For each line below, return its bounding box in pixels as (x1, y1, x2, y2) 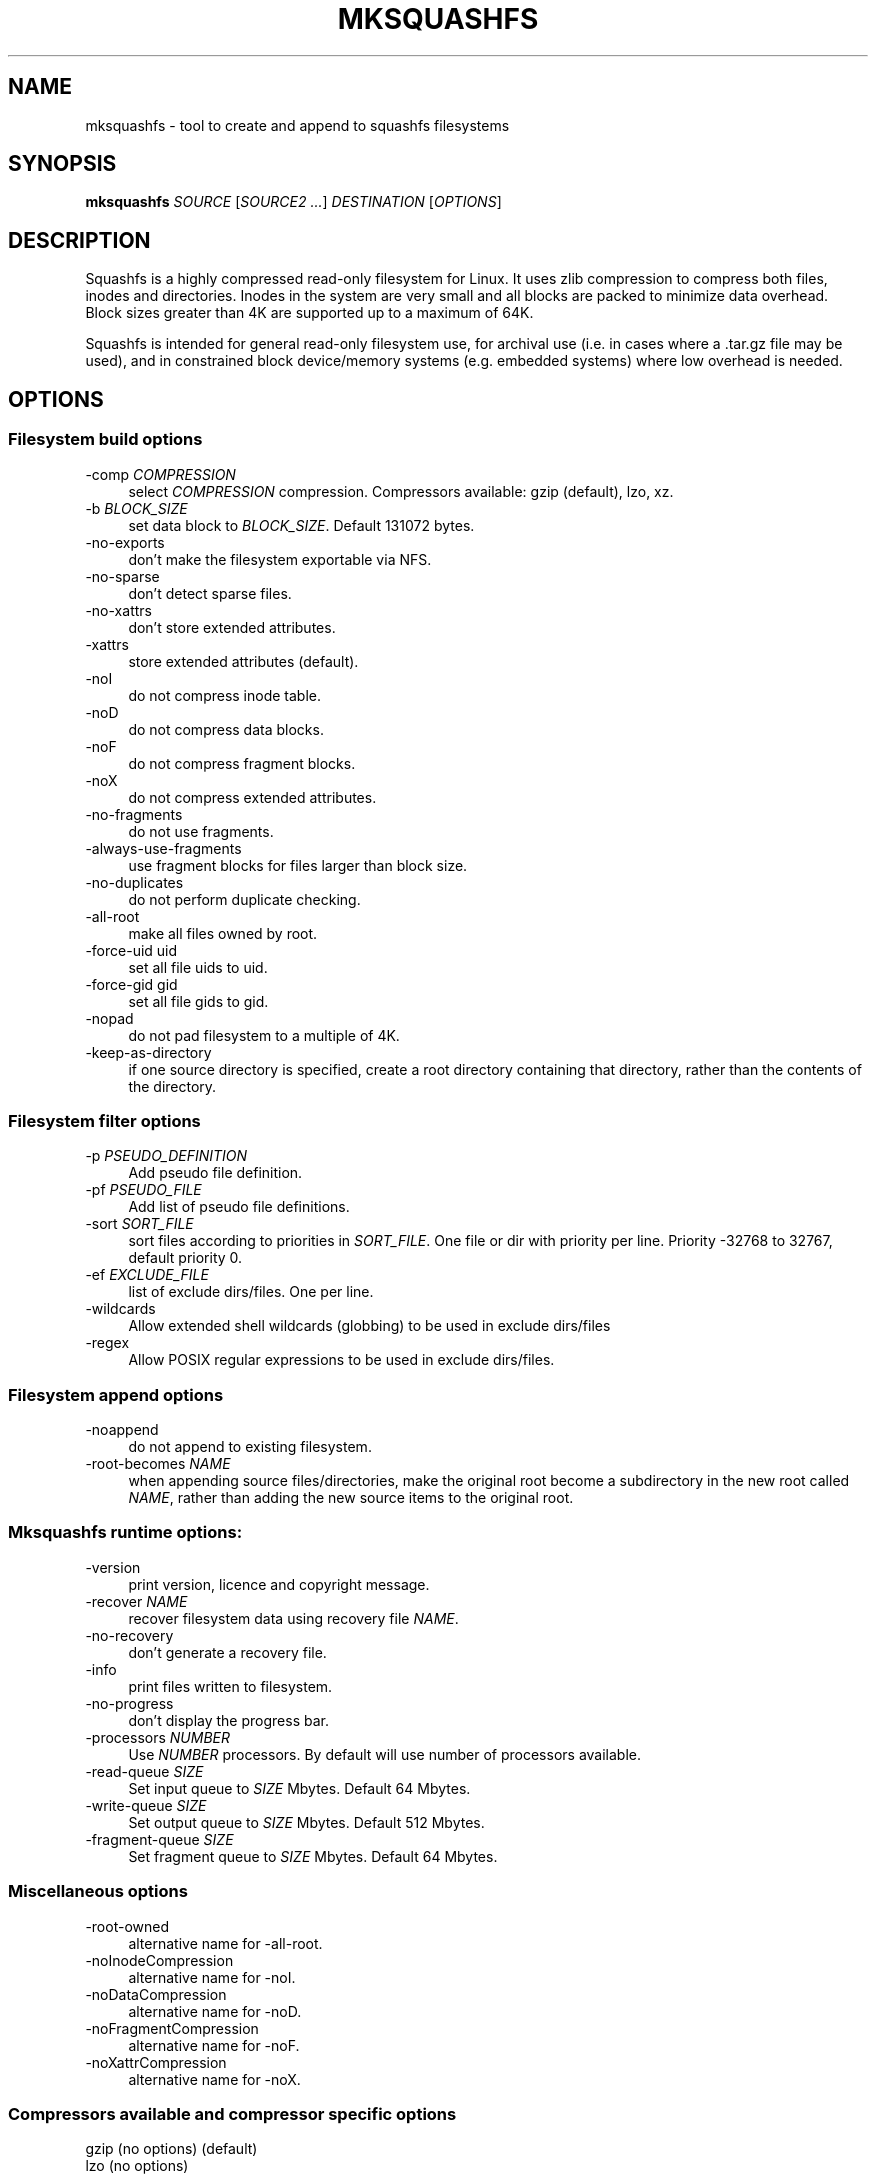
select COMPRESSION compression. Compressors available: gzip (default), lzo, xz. (128, 482, 674, 500)
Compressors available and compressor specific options (8, 2103, 457, 2124)
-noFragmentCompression (85, 2019, 259, 2037)
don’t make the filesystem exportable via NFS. (128, 550, 432, 568)
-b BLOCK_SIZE (85, 499, 188, 517)
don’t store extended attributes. (128, 618, 336, 636)
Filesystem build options (8, 429, 203, 450)
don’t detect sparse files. (128, 584, 292, 602)
